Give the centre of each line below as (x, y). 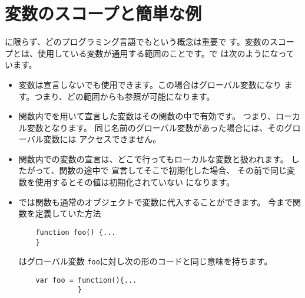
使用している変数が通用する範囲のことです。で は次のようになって (166, 53)
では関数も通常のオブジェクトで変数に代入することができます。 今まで (156, 202)
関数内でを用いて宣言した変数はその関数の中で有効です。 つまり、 (147, 116)
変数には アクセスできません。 (102, 139)
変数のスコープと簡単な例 (103, 13)
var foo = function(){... (86, 280)
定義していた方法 (68, 213)
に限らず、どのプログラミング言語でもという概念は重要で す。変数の (137, 42)
